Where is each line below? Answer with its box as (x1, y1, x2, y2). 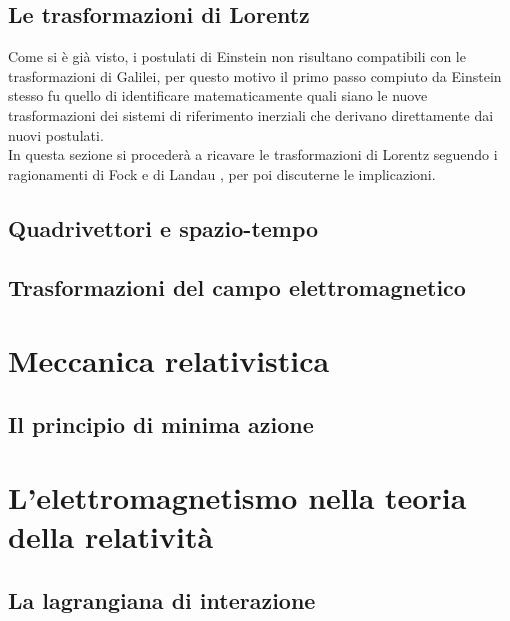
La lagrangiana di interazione (8, 585, 316, 616)
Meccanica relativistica (8, 340, 330, 381)
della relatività (8, 516, 214, 557)
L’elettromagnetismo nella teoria (8, 477, 467, 518)
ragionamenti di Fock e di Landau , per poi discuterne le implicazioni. (8, 163, 436, 184)
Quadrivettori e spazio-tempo (8, 212, 319, 243)
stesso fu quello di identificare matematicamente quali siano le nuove (8, 85, 428, 106)
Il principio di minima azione (8, 408, 314, 439)
